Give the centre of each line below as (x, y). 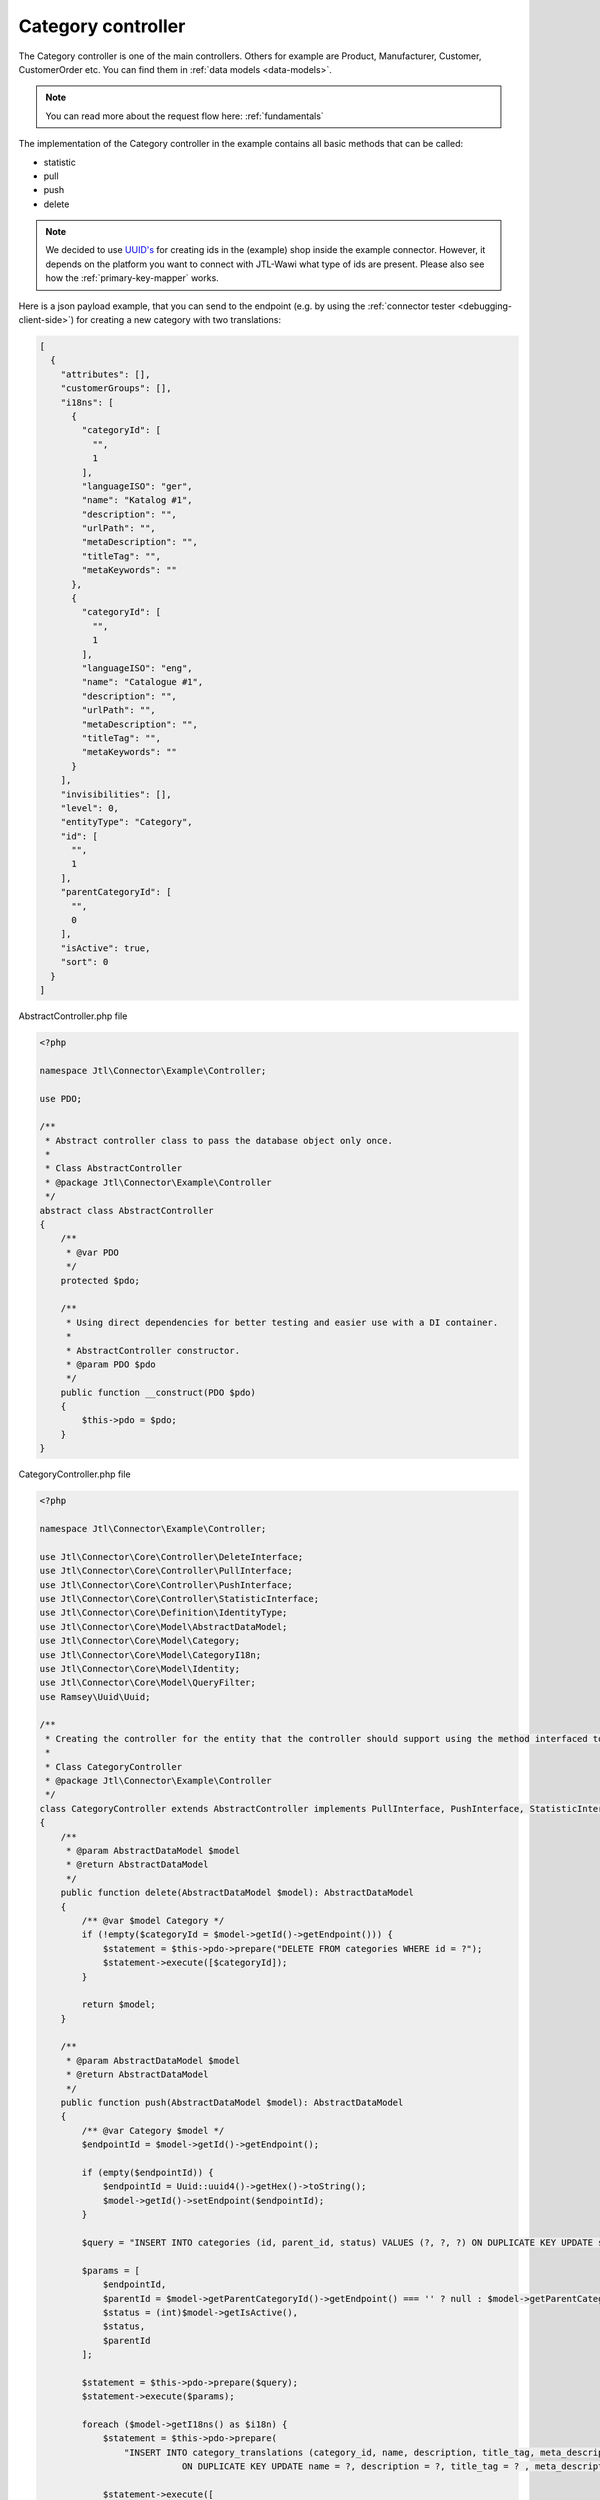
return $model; (119, 2004)
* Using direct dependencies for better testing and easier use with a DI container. (282, 1322)
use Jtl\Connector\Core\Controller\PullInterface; (166, 1571)
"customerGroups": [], (116, 388)
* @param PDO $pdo (111, 1364)
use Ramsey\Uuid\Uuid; (95, 1696)
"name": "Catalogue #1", (142, 682)
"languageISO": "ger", (137, 486)
